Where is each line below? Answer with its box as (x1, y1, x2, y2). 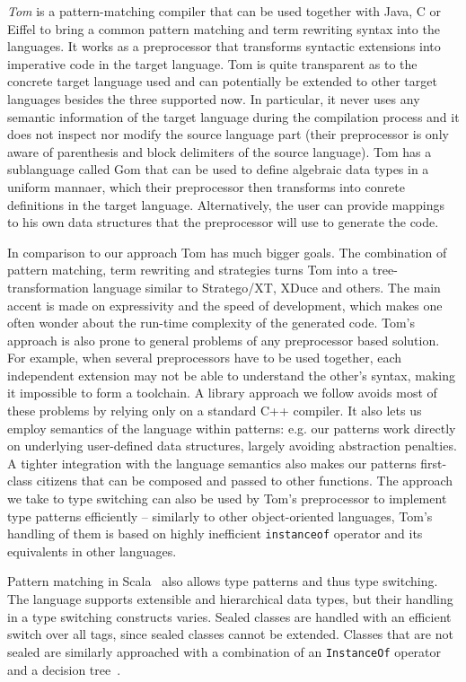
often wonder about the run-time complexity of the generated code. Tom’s (7, 313, 416, 332)
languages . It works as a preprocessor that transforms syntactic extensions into (7, 37, 441, 56)
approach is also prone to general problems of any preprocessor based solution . (7, 330, 440, 349)
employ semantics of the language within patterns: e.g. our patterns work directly (7, 418, 456, 437)
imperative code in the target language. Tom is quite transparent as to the (7, 54, 418, 73)
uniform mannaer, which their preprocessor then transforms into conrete (7, 177, 405, 196)
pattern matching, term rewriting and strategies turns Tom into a (7, 260, 369, 279)
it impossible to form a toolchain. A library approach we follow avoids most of (7, 383, 437, 402)
